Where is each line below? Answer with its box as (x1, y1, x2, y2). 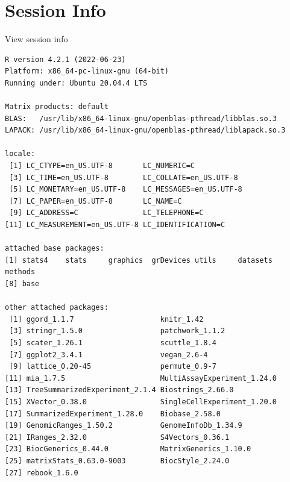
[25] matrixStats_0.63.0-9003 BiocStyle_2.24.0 (5, 456, 230, 465)
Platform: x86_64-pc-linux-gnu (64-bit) (5, 67, 169, 76)
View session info (5, 33, 68, 45)
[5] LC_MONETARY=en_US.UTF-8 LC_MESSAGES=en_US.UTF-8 (9, 185, 242, 194)
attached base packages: (5, 244, 104, 253)
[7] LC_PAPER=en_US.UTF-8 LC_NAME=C (9, 196, 182, 205)
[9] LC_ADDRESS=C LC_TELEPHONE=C (9, 208, 204, 218)
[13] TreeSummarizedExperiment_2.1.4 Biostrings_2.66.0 (5, 386, 234, 395)
